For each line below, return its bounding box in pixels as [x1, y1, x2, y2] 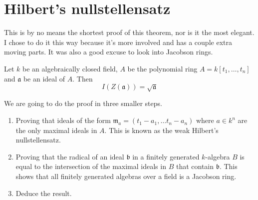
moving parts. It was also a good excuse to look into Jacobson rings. [4, 46, 213, 57]
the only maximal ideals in [15, 124, 97, 135]
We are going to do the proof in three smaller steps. [4, 98, 162, 108]
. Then [72, 73, 93, 83]
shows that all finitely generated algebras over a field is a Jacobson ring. [15, 171, 237, 181]
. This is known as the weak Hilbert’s [104, 124, 219, 135]
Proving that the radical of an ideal [15, 151, 124, 161]
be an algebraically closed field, [22, 63, 118, 73]
